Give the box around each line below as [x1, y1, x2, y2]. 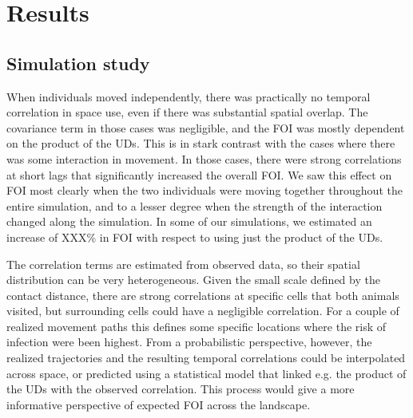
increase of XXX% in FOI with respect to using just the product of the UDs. [6, 228, 383, 245]
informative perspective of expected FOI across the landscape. [6, 396, 311, 412]
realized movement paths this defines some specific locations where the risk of [6, 317, 387, 334]
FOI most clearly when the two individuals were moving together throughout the [6, 182, 403, 199]
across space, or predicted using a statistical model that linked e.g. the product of [6, 365, 407, 381]
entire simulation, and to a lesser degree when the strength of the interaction [6, 197, 383, 214]
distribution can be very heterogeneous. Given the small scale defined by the [6, 271, 380, 288]
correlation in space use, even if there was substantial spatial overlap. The [6, 104, 368, 120]
